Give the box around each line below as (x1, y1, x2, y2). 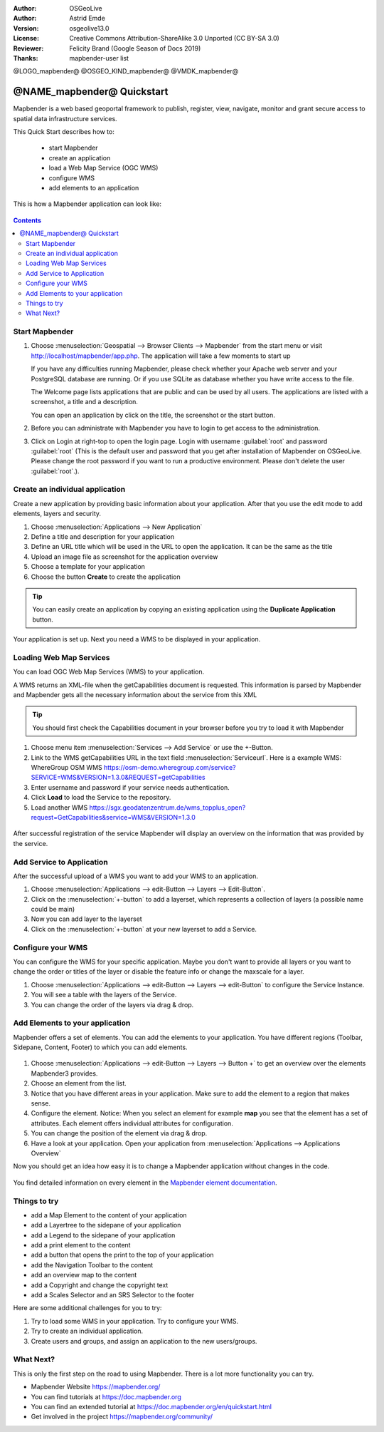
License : (13, 34, 39, 43)
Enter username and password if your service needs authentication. (31, 783, 230, 791)
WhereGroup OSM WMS (31, 763, 102, 772)
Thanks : (13, 53, 38, 62)
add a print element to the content (31, 1241, 131, 1250)
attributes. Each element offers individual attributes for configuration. (31, 1119, 234, 1128)
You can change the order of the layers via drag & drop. (31, 1000, 194, 1009)
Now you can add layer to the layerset (31, 915, 142, 923)
